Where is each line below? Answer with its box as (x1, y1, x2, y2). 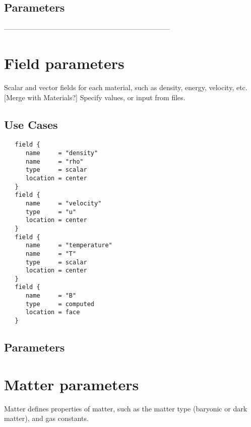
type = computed (25, 300, 94, 308)
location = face (25, 309, 80, 316)
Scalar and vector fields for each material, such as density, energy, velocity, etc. (4, 82, 247, 92)
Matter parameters (4, 374, 139, 394)
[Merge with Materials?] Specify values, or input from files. (4, 92, 185, 102)
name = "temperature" (25, 242, 112, 249)
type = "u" (25, 208, 77, 216)
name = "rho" (25, 158, 84, 165)
